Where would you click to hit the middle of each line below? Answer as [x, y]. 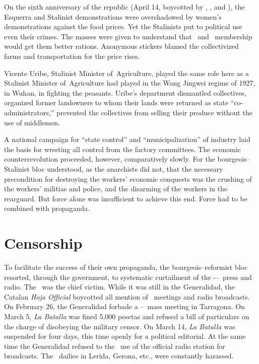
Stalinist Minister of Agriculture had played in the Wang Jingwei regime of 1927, [130, 83]
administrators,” [29, 112]
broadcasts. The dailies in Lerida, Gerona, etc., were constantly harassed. [119, 356]
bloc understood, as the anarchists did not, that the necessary [127, 168]
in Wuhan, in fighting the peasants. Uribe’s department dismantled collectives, [125, 92]
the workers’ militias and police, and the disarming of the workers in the [116, 189]
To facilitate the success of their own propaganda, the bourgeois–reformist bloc [126, 267]
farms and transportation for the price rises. [72, 56]
